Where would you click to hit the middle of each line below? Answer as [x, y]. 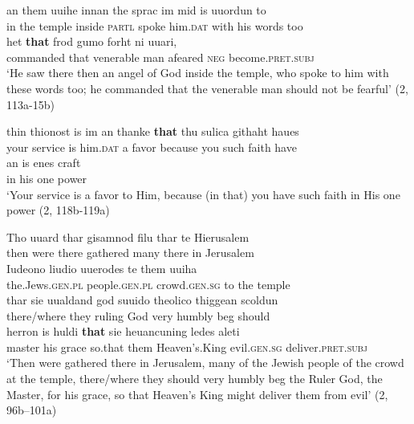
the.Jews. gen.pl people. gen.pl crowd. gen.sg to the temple [148, 284]
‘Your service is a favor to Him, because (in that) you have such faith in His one [203, 194]
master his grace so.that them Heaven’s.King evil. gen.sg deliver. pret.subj [187, 347]
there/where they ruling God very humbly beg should [138, 315]
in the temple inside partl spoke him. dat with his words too [155, 25]
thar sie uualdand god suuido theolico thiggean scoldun [142, 300]
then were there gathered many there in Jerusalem [130, 253]
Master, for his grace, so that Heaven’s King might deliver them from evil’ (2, [197, 394]
